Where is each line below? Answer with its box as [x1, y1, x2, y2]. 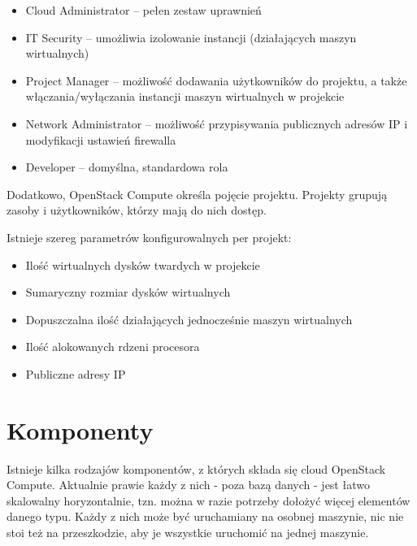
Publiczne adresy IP [25, 365, 126, 382]
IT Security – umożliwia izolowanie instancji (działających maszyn [25, 28, 357, 45]
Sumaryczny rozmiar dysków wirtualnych [25, 284, 231, 301]
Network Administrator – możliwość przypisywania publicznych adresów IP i [25, 115, 408, 132]
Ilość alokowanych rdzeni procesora [25, 338, 200, 355]
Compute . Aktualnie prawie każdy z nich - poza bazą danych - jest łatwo [7, 476, 370, 493]
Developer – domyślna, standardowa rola [25, 158, 228, 175]
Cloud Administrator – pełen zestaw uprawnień [25, 2, 262, 18]
